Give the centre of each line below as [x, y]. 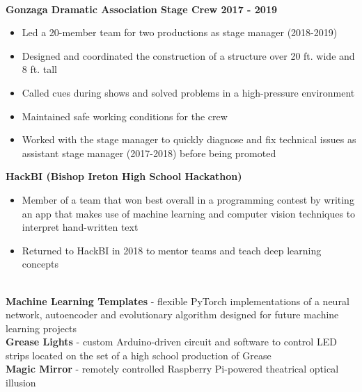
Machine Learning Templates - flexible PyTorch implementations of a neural [178, 301]
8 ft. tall [39, 69]
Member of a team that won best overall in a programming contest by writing [188, 199]
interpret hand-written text [80, 227]
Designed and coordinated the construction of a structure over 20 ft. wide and [188, 55]
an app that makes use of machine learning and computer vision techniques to [189, 213]
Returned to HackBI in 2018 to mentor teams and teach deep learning [172, 250]
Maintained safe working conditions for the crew [125, 116]
